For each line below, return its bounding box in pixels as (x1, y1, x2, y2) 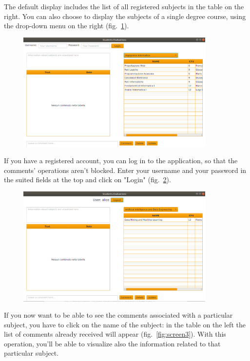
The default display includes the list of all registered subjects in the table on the (4, 1, 244, 11)
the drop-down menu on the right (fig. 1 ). (4, 20, 129, 31)
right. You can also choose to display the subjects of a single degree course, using (4, 11, 246, 21)
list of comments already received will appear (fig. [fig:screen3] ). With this (4, 329, 226, 339)
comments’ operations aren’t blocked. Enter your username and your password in (4, 165, 247, 175)
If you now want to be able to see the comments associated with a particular (4, 310, 233, 320)
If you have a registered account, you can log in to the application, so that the (4, 155, 238, 166)
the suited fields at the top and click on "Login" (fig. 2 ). (4, 174, 171, 185)
